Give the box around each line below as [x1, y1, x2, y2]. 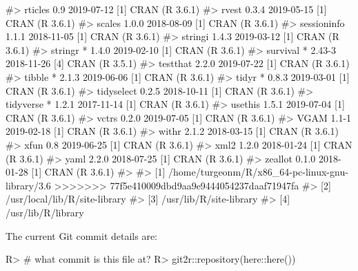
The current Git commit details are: [6, 228, 157, 243]
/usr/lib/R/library [6, 205, 84, 219]
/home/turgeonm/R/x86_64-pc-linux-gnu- [168, 165, 348, 179]
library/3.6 [6, 178, 51, 192]
